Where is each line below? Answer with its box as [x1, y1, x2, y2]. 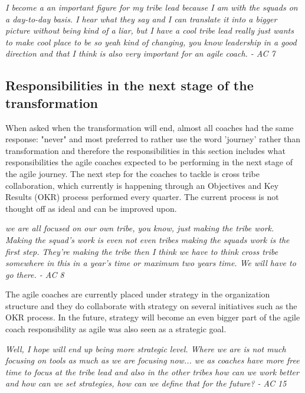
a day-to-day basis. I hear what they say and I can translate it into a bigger [5, 12, 277, 25]
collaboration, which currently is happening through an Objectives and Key [5, 179, 279, 191]
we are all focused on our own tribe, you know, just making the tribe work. [5, 222, 274, 234]
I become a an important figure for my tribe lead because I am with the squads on [5, 1, 298, 13]
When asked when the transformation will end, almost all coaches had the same [5, 121, 294, 133]
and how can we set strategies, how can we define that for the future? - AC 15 [5, 377, 287, 389]
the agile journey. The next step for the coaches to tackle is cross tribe [5, 167, 260, 179]
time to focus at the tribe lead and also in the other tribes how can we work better [5, 365, 299, 378]
